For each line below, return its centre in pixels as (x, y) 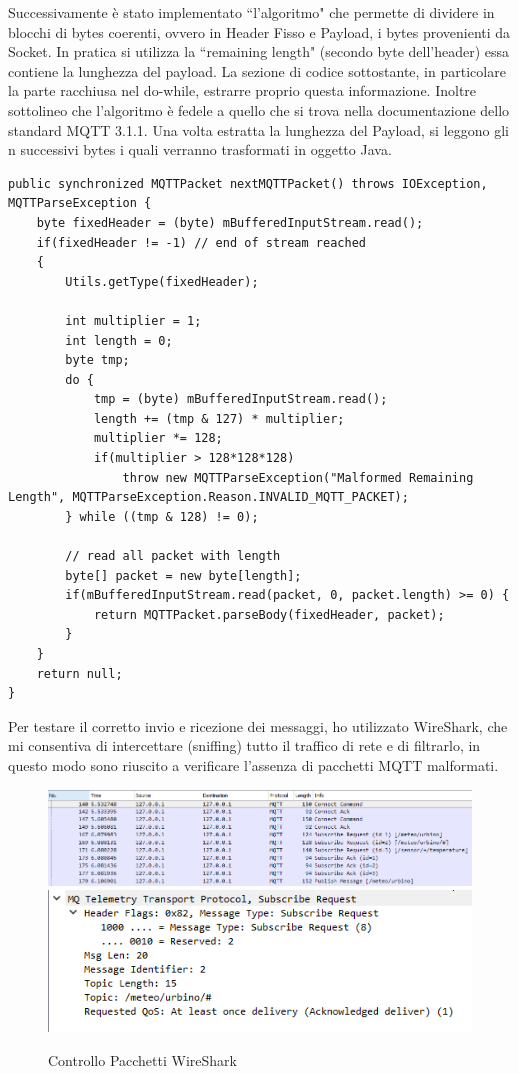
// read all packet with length (173, 556)
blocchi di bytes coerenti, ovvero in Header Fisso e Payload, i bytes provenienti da (259, 31)
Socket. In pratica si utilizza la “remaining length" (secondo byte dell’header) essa (259, 51)
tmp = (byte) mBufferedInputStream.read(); (240, 399)
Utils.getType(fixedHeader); (162, 281)
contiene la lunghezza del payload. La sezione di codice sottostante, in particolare (257, 70)
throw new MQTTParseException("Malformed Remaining (298, 477)
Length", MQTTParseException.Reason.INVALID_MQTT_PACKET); (208, 497)
